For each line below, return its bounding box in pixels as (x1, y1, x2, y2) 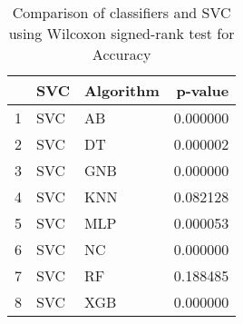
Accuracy (92, 44, 151, 64)
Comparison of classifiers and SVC (12, 2, 231, 23)
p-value (176, 80, 229, 101)
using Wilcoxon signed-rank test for (8, 23, 235, 44)
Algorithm (83, 80, 160, 101)
